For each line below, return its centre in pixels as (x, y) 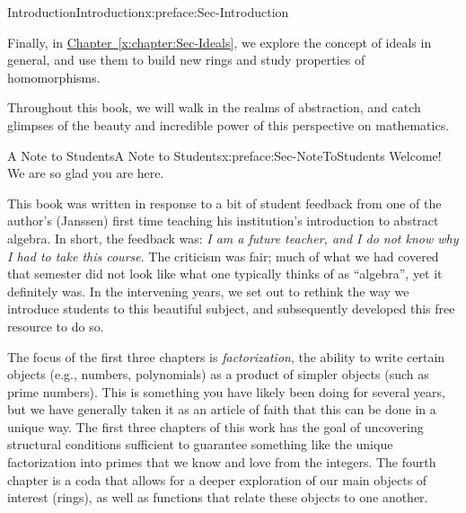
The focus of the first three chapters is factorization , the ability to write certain (226, 356)
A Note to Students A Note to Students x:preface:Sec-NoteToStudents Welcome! (224, 155)
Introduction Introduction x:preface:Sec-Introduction (148, 12)
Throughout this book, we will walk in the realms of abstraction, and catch (214, 107)
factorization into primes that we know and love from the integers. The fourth (222, 462)
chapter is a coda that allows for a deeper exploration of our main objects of (217, 479)
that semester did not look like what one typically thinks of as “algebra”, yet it (225, 274)
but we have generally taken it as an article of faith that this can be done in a (222, 409)
